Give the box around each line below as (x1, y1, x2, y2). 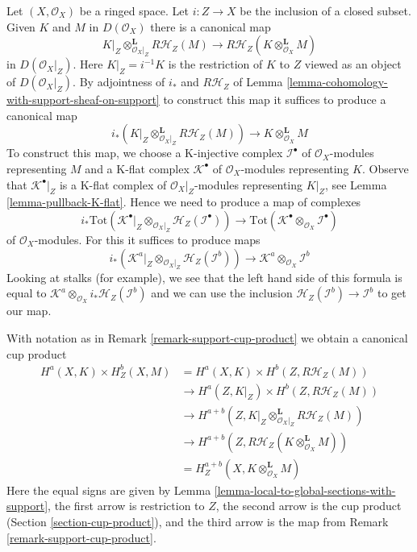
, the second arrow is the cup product (215, 497, 402, 514)
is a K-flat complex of (59, 176, 167, 193)
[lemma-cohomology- (286, 73, 388, 90)
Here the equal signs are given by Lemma (6, 481, 211, 498)
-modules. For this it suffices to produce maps (34, 230, 261, 247)
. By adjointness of (73, 73, 165, 90)
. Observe (361, 160, 409, 176)
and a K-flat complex (85, 160, 190, 176)
